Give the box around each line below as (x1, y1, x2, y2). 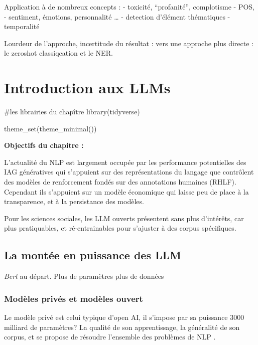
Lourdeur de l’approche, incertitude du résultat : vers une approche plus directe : (4, 38, 253, 48)
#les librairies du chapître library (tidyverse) (4, 106, 140, 117)
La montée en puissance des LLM (4, 247, 182, 263)
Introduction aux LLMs (4, 77, 171, 98)
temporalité (4, 21, 40, 32)
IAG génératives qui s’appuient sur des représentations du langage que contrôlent (4, 166, 254, 177)
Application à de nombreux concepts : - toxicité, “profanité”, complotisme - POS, (4, 2, 254, 12)
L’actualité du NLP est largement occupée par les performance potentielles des (4, 156, 246, 167)
